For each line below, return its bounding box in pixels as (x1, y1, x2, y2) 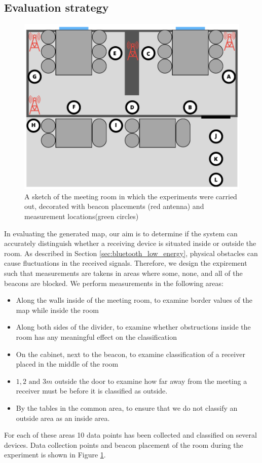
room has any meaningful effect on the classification (16, 332, 177, 342)
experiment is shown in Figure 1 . (4, 449, 106, 460)
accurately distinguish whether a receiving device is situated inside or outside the (4, 238, 256, 248)
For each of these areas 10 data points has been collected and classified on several (4, 430, 257, 440)
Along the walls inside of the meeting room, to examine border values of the (16, 295, 253, 305)
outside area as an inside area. (16, 412, 110, 423)
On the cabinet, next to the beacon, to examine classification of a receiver (16, 348, 245, 359)
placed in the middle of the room (16, 359, 119, 369)
